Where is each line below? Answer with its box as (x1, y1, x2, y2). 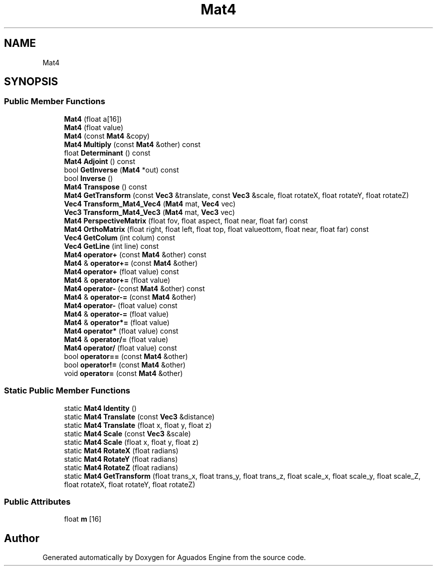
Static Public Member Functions (4, 385, 131, 396)
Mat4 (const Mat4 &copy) (64, 131, 150, 140)
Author (4, 532, 39, 545)
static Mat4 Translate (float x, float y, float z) (64, 420, 212, 429)
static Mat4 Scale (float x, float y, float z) (64, 437, 199, 446)
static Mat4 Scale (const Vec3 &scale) (64, 429, 191, 438)
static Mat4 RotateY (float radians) (64, 454, 178, 463)
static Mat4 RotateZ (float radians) (64, 463, 179, 472)
